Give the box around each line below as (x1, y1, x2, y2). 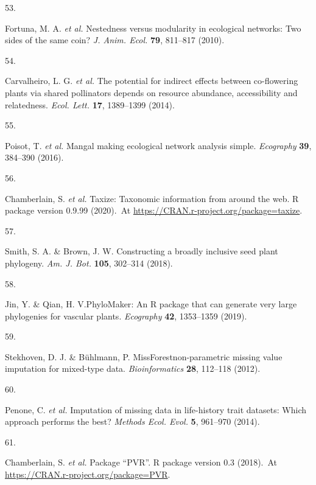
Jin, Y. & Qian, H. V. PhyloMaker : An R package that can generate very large (5, 298, 297, 310)
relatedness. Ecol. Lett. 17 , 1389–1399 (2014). (5, 98, 175, 111)
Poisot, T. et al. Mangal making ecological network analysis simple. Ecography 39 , (5, 139, 312, 152)
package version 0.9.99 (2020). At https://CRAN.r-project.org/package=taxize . (5, 204, 303, 217)
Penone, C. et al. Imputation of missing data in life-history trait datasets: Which (5, 403, 306, 416)
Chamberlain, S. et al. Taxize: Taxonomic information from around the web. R (5, 192, 299, 204)
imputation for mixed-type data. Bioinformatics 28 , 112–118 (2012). (5, 362, 261, 375)
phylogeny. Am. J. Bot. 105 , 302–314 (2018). (5, 256, 173, 269)
